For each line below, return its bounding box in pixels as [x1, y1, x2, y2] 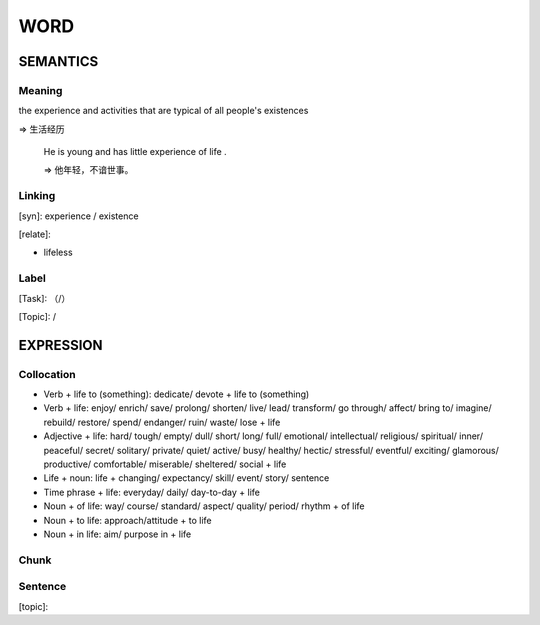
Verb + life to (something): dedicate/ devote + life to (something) [43, 388, 310, 400]
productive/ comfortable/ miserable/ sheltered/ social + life [43, 458, 287, 470]
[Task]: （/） [18, 292, 71, 304]
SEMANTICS [18, 53, 99, 70]
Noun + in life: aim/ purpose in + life [43, 528, 192, 540]
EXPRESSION [18, 336, 103, 354]
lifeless [43, 246, 74, 259]
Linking [18, 189, 56, 203]
